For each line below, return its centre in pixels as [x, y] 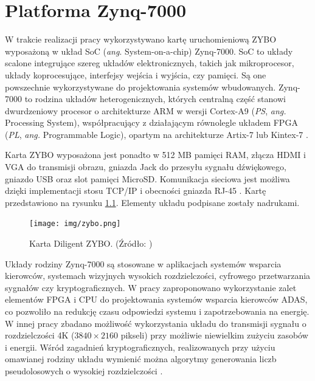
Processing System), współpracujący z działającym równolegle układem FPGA [151, 122]
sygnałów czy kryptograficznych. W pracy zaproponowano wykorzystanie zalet [151, 287]
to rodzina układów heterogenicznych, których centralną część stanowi [155, 99]
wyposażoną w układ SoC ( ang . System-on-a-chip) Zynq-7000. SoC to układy [149, 51]
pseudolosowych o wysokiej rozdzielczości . [84, 371]
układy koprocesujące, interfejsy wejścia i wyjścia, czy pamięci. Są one [136, 74]
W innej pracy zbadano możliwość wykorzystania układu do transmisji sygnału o [156, 323]
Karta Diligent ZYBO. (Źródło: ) [91, 243]
